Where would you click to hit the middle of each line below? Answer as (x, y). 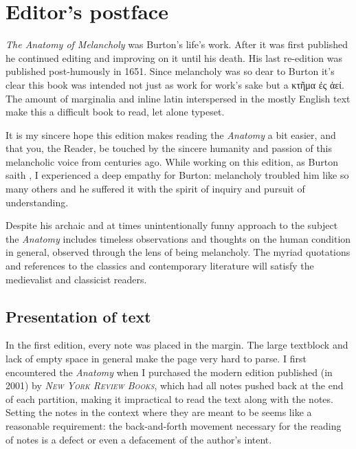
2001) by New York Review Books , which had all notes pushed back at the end (175, 385)
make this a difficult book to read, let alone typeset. (115, 112)
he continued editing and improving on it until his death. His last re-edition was (174, 57)
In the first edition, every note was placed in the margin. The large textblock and (177, 345)
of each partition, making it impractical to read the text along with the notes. (169, 398)
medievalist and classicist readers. (76, 279)
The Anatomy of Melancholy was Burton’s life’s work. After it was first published (177, 44)
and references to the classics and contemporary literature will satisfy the (160, 266)
